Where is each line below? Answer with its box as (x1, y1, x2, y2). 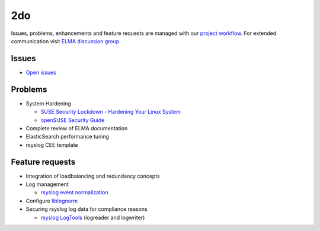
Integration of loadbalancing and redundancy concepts (25, 172, 160, 179)
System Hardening (25, 100, 71, 107)
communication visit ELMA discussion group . (11, 37, 121, 44)
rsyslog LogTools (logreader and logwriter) (40, 214, 145, 221)
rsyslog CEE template (25, 141, 78, 148)
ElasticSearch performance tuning (25, 133, 110, 140)
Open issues (25, 69, 56, 76)
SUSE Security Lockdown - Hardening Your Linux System (40, 108, 181, 115)
